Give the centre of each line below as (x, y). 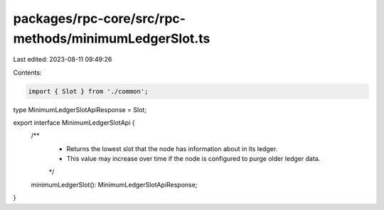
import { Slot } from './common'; (88, 91)
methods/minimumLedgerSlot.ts (112, 38)
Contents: (27, 72)
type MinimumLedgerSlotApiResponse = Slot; (80, 109)
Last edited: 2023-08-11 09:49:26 (63, 60)
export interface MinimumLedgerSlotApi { (74, 123)
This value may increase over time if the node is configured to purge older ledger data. (193, 159)
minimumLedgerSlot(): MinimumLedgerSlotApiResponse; (114, 185)
